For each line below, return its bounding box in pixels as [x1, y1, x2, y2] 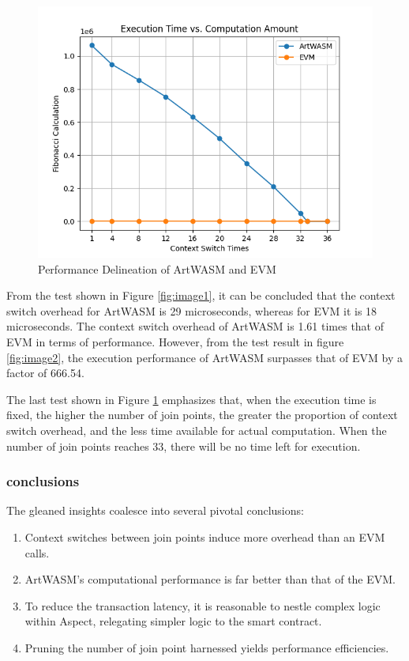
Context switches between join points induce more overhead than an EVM [24, 528, 385, 545]
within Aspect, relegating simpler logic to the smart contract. [24, 613, 322, 629]
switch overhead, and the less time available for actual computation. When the [6, 421, 387, 438]
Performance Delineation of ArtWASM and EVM [38, 260, 276, 277]
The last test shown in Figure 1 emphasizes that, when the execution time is [6, 391, 377, 407]
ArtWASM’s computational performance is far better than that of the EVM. [24, 571, 396, 587]
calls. [24, 544, 50, 561]
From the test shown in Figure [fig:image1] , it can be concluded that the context [6, 287, 396, 304]
